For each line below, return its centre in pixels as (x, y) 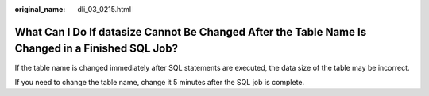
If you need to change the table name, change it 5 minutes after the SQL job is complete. (160, 82)
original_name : (40, 9)
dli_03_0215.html (104, 9)
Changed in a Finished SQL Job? (97, 49)
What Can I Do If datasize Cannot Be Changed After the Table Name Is (191, 32)
